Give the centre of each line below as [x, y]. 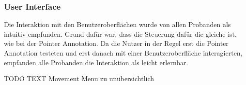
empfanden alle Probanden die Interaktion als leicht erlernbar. [96, 62]
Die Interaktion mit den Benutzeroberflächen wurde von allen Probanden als [117, 24]
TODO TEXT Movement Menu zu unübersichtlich [79, 78]
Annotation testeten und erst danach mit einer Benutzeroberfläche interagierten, [123, 53]
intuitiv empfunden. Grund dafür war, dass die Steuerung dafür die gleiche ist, [120, 34]
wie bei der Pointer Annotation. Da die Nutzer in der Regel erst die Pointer [116, 43]
